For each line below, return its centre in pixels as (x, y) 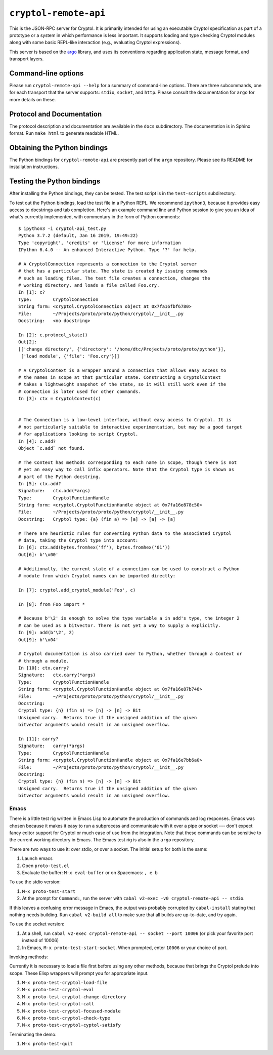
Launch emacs (37, 858)
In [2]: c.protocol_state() (53, 335)
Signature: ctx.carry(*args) (57, 675)
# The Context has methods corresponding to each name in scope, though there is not (128, 462)
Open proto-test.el (46, 866)
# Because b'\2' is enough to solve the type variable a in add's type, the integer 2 (129, 618)
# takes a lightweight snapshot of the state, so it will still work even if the (122, 384)
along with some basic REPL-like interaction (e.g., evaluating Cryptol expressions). (95, 43)
